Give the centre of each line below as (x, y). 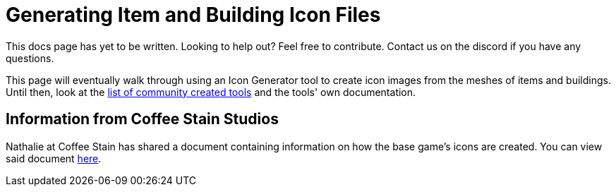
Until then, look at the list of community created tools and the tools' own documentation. (211, 92)
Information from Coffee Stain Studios (142, 119)
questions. (30, 58)
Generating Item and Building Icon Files (193, 15)
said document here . (54, 158)
